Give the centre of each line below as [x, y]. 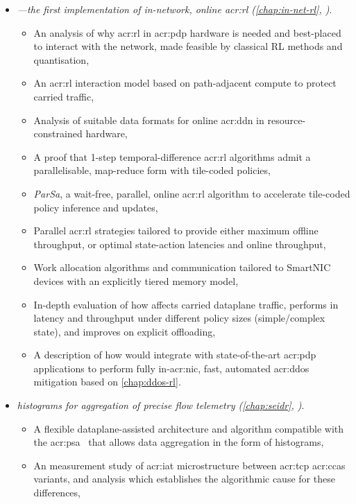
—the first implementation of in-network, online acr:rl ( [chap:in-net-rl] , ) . [175, 9]
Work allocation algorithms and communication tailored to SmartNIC [182, 267]
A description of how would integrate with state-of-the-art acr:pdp [175, 355]
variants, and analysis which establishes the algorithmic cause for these [184, 479]
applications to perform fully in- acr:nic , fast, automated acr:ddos [171, 368]
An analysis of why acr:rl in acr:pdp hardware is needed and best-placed [187, 32]
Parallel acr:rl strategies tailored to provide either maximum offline [176, 231]
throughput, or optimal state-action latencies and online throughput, [180, 244]
